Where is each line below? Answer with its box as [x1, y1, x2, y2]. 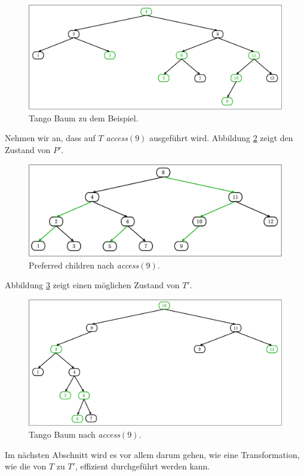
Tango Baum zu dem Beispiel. [29, 111, 139, 124]
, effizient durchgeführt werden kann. [75, 460, 210, 472]
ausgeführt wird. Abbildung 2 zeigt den [149, 132, 293, 144]
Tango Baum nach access [29, 428, 120, 440]
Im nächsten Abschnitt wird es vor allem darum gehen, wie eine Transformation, [5, 448, 300, 460]
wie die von [5, 460, 47, 472]
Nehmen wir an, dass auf [5, 132, 96, 144]
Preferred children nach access [29, 258, 139, 271]
